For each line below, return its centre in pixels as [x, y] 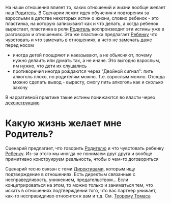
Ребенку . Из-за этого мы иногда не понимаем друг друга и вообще [79, 153]
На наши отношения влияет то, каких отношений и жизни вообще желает [85, 7]
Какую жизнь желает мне [64, 123]
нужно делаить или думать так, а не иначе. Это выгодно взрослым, [86, 60]
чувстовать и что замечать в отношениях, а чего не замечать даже [79, 40]
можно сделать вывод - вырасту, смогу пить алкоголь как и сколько [88, 82]
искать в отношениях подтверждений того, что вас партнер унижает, [81, 190]
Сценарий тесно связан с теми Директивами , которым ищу [70, 169]
